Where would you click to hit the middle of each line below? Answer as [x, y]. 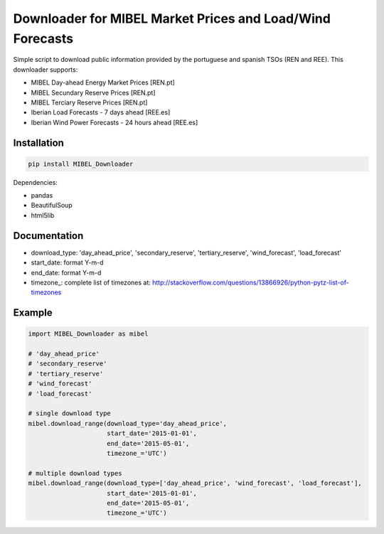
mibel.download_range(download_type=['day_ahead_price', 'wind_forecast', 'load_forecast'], [195, 483]
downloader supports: [46, 69]
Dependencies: [36, 182]
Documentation [48, 236]
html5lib [43, 215]
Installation [38, 143]
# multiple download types [75, 473]
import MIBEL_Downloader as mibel [88, 334]
